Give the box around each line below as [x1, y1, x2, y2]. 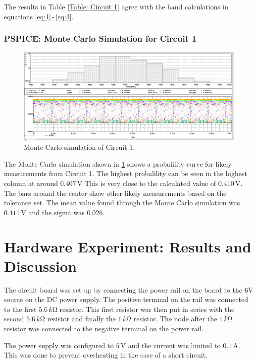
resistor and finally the [47, 313, 116, 324]
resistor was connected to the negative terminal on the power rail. [4, 323, 204, 334]
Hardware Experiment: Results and [4, 236, 252, 256]
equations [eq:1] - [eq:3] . [4, 11, 74, 21]
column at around [4, 178, 58, 188]
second [4, 313, 24, 324]
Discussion [4, 255, 77, 276]
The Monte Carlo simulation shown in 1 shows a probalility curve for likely [4, 158, 232, 169]
